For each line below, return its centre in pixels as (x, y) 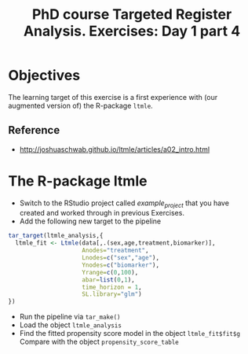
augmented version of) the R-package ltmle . (80, 105)
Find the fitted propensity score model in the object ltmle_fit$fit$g (130, 334)
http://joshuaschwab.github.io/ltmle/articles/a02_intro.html (115, 149)
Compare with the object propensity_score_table (99, 342)
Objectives (44, 76)
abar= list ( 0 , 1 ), (108, 280)
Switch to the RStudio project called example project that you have (124, 204)
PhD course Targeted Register (132, 15)
